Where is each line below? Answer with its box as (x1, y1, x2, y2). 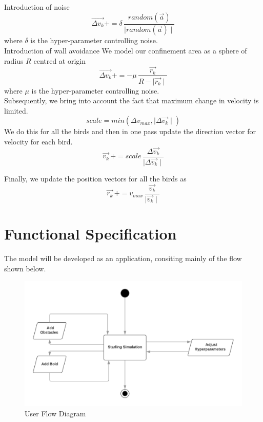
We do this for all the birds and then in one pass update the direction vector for (4, 126, 256, 137)
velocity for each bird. (4, 136, 73, 146)
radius (4, 55, 24, 66)
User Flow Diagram (25, 408, 86, 419)
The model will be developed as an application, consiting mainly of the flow (4, 252, 242, 263)
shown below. (4, 263, 46, 273)
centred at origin (33, 55, 86, 66)
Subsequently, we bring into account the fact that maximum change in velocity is (4, 95, 259, 106)
